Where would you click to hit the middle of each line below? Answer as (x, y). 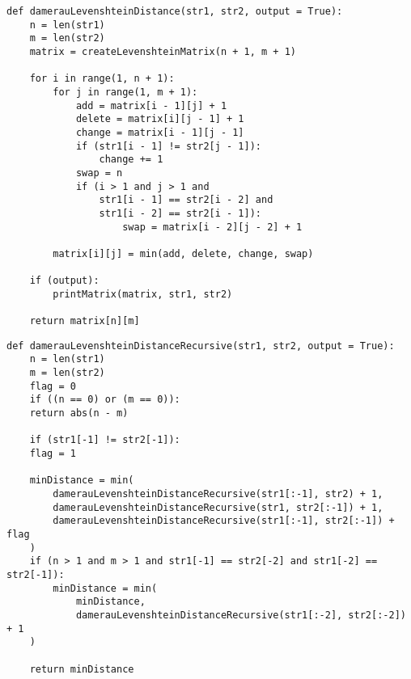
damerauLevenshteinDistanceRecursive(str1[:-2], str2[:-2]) (241, 615)
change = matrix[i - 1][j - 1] (160, 132)
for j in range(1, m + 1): (125, 92)
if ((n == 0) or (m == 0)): (105, 400)
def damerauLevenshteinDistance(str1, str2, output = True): (175, 11)
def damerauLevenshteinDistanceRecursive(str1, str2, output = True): (201, 346)
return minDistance (82, 669)
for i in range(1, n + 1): (102, 79)
